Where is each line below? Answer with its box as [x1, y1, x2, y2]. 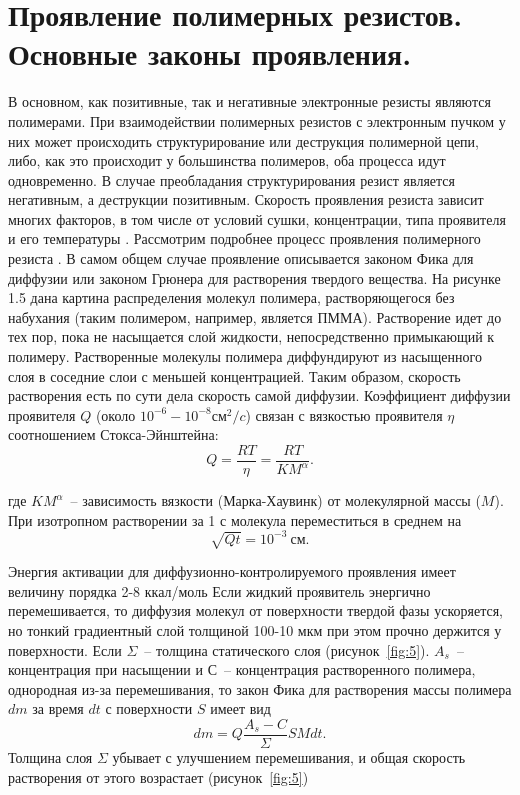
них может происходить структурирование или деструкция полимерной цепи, [8, 130, 479, 151]
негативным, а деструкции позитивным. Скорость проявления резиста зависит [8, 189, 484, 210]
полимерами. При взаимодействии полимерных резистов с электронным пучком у [8, 110, 506, 131]
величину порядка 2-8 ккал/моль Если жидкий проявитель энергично [8, 580, 431, 601]
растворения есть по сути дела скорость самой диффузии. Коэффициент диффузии [8, 385, 511, 406]
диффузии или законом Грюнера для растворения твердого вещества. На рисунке [8, 267, 501, 288]
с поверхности [105, 698, 193, 719]
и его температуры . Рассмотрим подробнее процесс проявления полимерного [8, 228, 481, 249]
